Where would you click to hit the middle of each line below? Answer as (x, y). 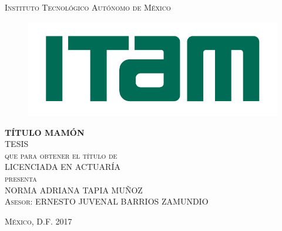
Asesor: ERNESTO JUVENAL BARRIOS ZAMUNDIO (107, 201)
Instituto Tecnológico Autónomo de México (88, 7)
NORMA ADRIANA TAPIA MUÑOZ (74, 190)
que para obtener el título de (61, 155)
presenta (21, 178)
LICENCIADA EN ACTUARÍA (63, 167)
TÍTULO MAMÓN (45, 132)
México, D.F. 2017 (38, 221)
